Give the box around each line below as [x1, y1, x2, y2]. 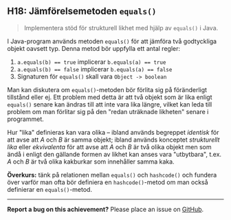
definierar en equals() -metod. [7, 185, 93, 193]
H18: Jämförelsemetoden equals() [7, 5, 157, 17]
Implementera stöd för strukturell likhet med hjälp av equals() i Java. [23, 23, 219, 32]
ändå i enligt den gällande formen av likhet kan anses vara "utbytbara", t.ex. [7, 150, 222, 158]
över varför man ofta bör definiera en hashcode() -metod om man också [7, 178, 208, 186]
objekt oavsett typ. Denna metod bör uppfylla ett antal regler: [7, 44, 181, 52]
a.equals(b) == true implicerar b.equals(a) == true [16, 58, 166, 66]
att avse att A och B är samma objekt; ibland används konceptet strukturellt [7, 135, 220, 144]
